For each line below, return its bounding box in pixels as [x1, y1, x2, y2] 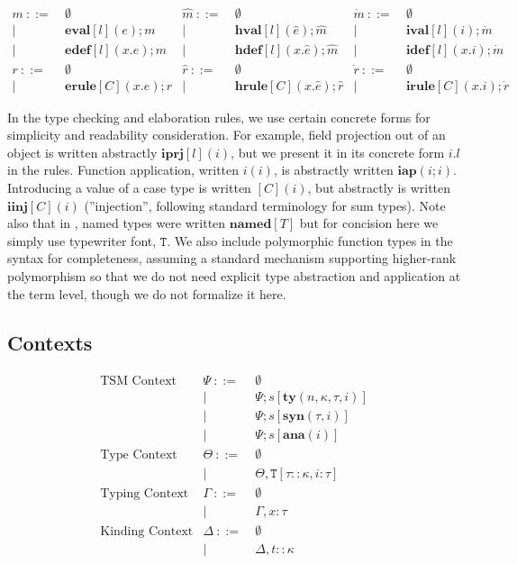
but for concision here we [299, 214, 439, 232]
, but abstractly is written [307, 177, 451, 196]
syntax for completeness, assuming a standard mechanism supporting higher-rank [7, 249, 457, 268]
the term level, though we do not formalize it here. [7, 284, 286, 303]
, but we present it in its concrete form [231, 142, 445, 161]
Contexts [7, 328, 93, 356]
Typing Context [100, 487, 189, 500]
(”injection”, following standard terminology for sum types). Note [84, 196, 446, 214]
